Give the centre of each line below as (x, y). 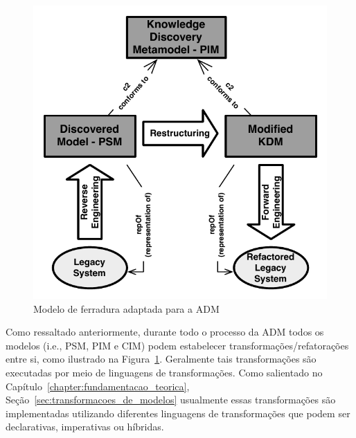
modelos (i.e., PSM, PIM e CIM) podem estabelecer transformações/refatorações (177, 345)
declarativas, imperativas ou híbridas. (85, 427)
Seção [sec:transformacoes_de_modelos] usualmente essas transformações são (171, 400)
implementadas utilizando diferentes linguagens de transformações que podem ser (178, 413)
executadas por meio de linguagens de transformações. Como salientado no (164, 372)
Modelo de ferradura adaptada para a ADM (126, 308)
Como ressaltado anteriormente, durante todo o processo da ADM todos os (165, 332)
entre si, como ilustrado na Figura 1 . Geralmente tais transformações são (161, 359)
